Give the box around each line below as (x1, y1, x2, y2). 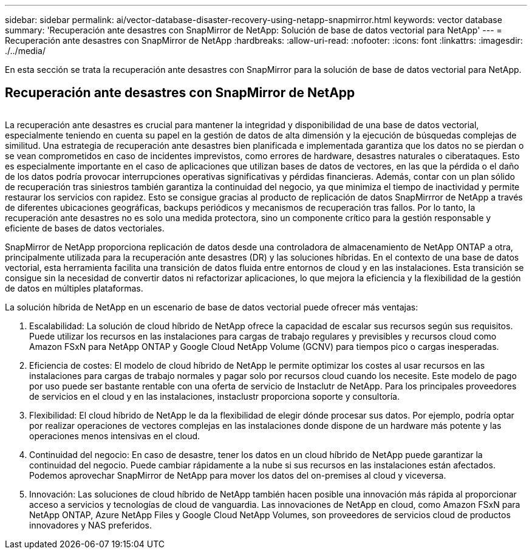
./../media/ (5, 46, 46, 56)
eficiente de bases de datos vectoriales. (5, 222, 165, 233)
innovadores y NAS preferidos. (29, 519, 152, 530)
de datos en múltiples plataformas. (5, 282, 143, 293)
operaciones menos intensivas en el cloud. (29, 430, 200, 441)
